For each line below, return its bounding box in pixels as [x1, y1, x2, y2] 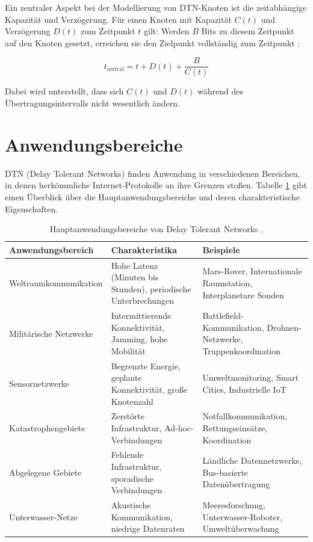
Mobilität [111, 344, 146, 357]
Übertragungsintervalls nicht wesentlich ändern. [5, 97, 180, 109]
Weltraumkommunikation [9, 276, 103, 289]
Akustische [111, 499, 151, 511]
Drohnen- [267, 321, 302, 333]
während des [197, 85, 244, 97]
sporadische [111, 472, 153, 484]
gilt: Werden [144, 25, 190, 37]
